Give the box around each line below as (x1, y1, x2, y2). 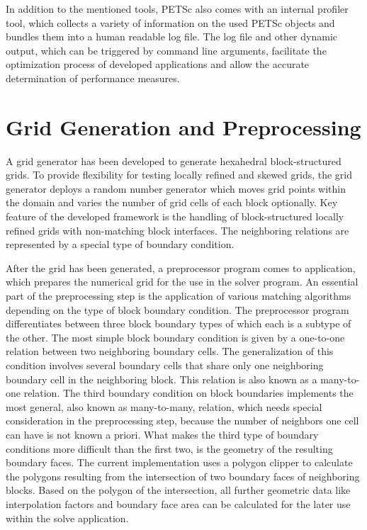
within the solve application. (6, 510, 129, 525)
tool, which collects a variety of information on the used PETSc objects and (6, 15, 335, 30)
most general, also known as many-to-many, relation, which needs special (6, 399, 322, 414)
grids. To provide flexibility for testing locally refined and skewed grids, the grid (6, 167, 353, 182)
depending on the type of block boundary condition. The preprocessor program (6, 302, 349, 317)
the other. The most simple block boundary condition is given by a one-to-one (6, 329, 345, 344)
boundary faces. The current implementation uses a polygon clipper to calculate (6, 455, 353, 470)
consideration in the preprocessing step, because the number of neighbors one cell (6, 413, 359, 428)
